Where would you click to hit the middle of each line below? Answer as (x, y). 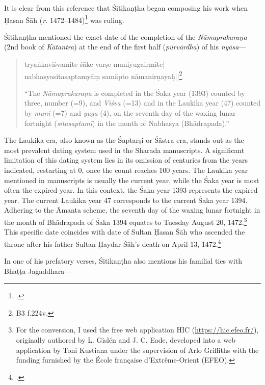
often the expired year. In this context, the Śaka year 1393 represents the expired (131, 190)
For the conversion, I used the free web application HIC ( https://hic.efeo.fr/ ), (137, 330)
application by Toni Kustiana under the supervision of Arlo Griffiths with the (137, 350)
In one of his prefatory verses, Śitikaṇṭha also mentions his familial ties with (123, 261)
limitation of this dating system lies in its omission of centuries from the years (126, 160)
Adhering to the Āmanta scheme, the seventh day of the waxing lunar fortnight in (132, 210)
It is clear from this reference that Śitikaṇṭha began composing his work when (126, 8)
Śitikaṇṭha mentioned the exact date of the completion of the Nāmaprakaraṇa (126, 36)
